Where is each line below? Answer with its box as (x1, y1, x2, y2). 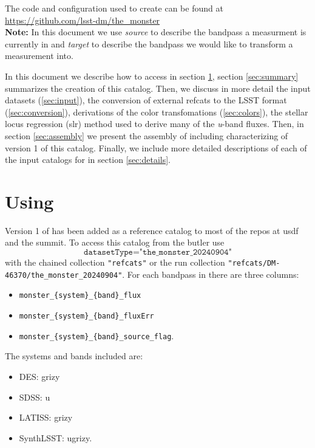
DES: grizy (19, 370, 60, 382)
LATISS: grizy (19, 411, 73, 424)
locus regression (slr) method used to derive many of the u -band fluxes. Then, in (5, 117, 304, 130)
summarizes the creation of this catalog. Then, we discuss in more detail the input (5, 81, 311, 94)
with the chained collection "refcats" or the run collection (5, 256, 225, 269)
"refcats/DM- (228, 259, 280, 268)
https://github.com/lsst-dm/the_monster (5, 13, 160, 26)
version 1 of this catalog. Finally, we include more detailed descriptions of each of (5, 141, 307, 154)
